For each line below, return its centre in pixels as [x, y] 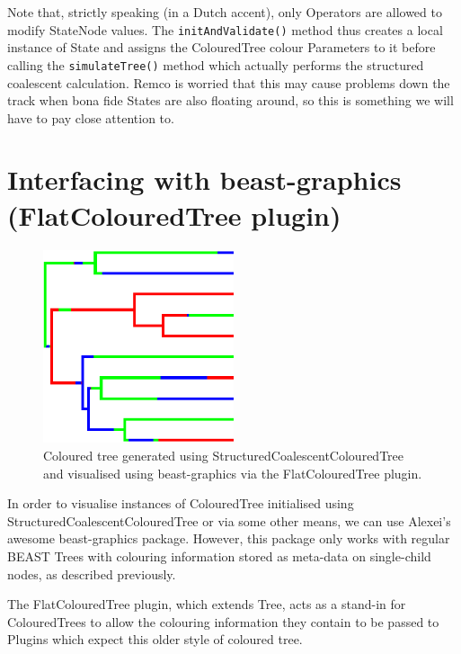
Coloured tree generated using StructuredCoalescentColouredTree [223, 456]
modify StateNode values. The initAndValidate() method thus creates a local [225, 29]
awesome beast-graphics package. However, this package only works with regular [229, 538]
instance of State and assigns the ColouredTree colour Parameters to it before [222, 47]
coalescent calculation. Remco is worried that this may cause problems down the [229, 82]
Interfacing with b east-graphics [204, 179]
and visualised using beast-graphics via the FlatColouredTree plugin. [233, 473]
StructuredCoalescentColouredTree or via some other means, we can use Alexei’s [229, 520]
